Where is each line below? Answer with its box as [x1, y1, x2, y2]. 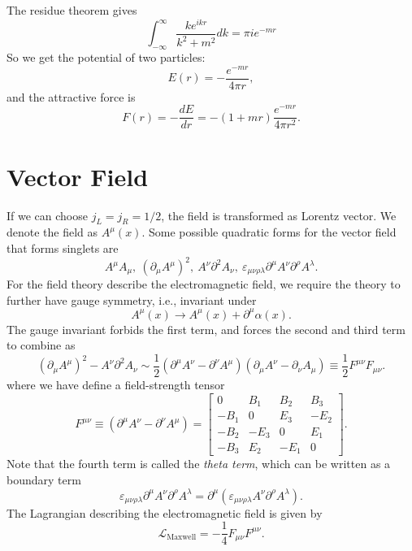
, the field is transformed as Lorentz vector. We [161, 206, 397, 223]
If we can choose [7, 206, 88, 223]
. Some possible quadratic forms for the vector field [141, 223, 397, 241]
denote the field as [7, 223, 98, 241]
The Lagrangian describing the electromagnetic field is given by [7, 504, 323, 521]
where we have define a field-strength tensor [7, 375, 225, 393]
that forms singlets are [7, 239, 119, 256]
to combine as [7, 336, 76, 354]
